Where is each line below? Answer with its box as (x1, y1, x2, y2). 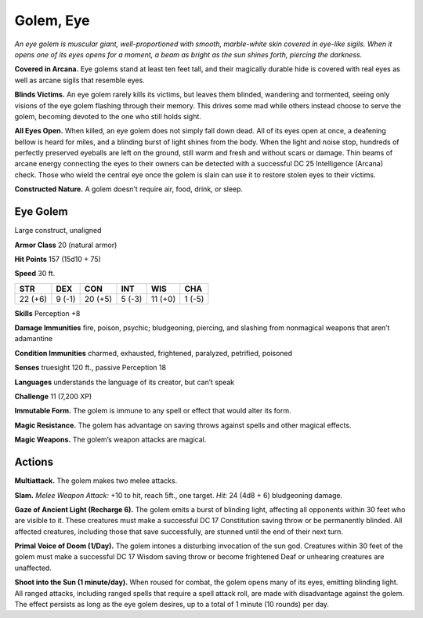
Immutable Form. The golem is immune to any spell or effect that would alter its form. (14, 406, 291, 416)
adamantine (14, 334, 53, 344)
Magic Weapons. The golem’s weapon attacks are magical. (14, 435, 207, 445)
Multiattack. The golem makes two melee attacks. (14, 476, 178, 485)
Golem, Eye (14, 12, 90, 29)
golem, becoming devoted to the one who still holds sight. (14, 111, 201, 121)
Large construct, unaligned (14, 226, 102, 235)
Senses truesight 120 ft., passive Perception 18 (14, 363, 167, 373)
